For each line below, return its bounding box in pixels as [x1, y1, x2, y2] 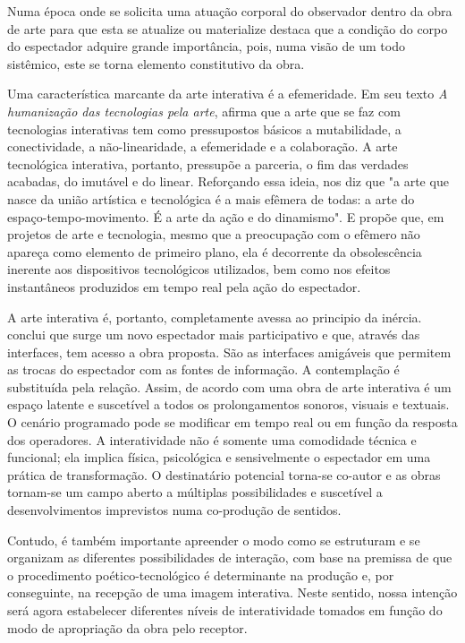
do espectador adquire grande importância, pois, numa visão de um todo [7, 37, 405, 56]
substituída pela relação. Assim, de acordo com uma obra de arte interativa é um [7, 377, 452, 396]
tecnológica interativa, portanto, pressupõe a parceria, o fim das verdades [7, 154, 409, 173]
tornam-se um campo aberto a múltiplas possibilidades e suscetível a [7, 483, 383, 502]
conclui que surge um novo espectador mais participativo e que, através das [7, 325, 420, 344]
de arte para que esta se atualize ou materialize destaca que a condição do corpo [7, 19, 448, 38]
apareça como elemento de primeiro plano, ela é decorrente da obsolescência [7, 242, 422, 261]
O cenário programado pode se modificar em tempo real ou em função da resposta [7, 413, 458, 432]
